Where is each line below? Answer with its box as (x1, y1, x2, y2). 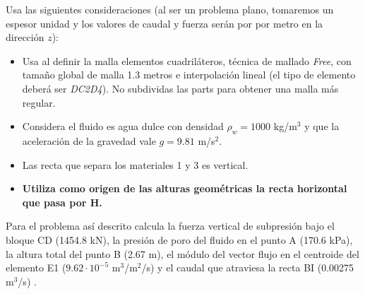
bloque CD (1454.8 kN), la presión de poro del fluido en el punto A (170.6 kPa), (6, 232, 353, 247)
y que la (304, 119, 340, 134)
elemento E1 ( (6, 260, 66, 275)
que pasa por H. (22, 194, 102, 209)
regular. (22, 95, 56, 110)
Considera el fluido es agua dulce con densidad (22, 119, 224, 134)
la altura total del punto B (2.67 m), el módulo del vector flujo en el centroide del (6, 246, 359, 261)
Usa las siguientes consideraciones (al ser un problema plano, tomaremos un (6, 2, 334, 16)
